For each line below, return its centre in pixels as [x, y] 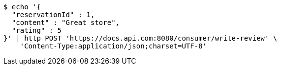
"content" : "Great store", [66, 23]
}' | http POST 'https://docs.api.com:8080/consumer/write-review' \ [140, 38]
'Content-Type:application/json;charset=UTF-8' [113, 46]
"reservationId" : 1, [53, 15]
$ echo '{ [22, 7]
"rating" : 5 [37, 30]
